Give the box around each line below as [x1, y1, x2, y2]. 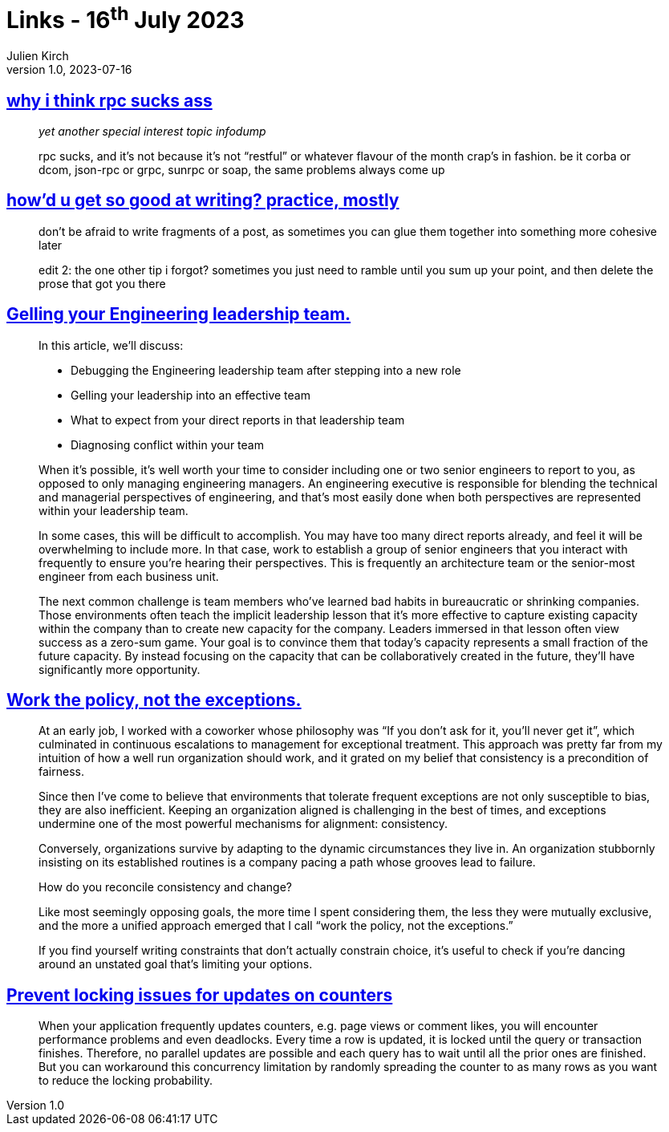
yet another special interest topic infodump [39, 124, 266, 138]
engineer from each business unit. [39, 569, 219, 583]
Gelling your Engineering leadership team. [6, 304, 351, 325]
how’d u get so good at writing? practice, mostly [6, 190, 399, 211]
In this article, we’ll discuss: [39, 338, 184, 352]
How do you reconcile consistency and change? [39, 880, 292, 895]
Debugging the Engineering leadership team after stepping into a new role [71, 363, 461, 377]
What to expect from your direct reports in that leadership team [71, 412, 405, 427]
